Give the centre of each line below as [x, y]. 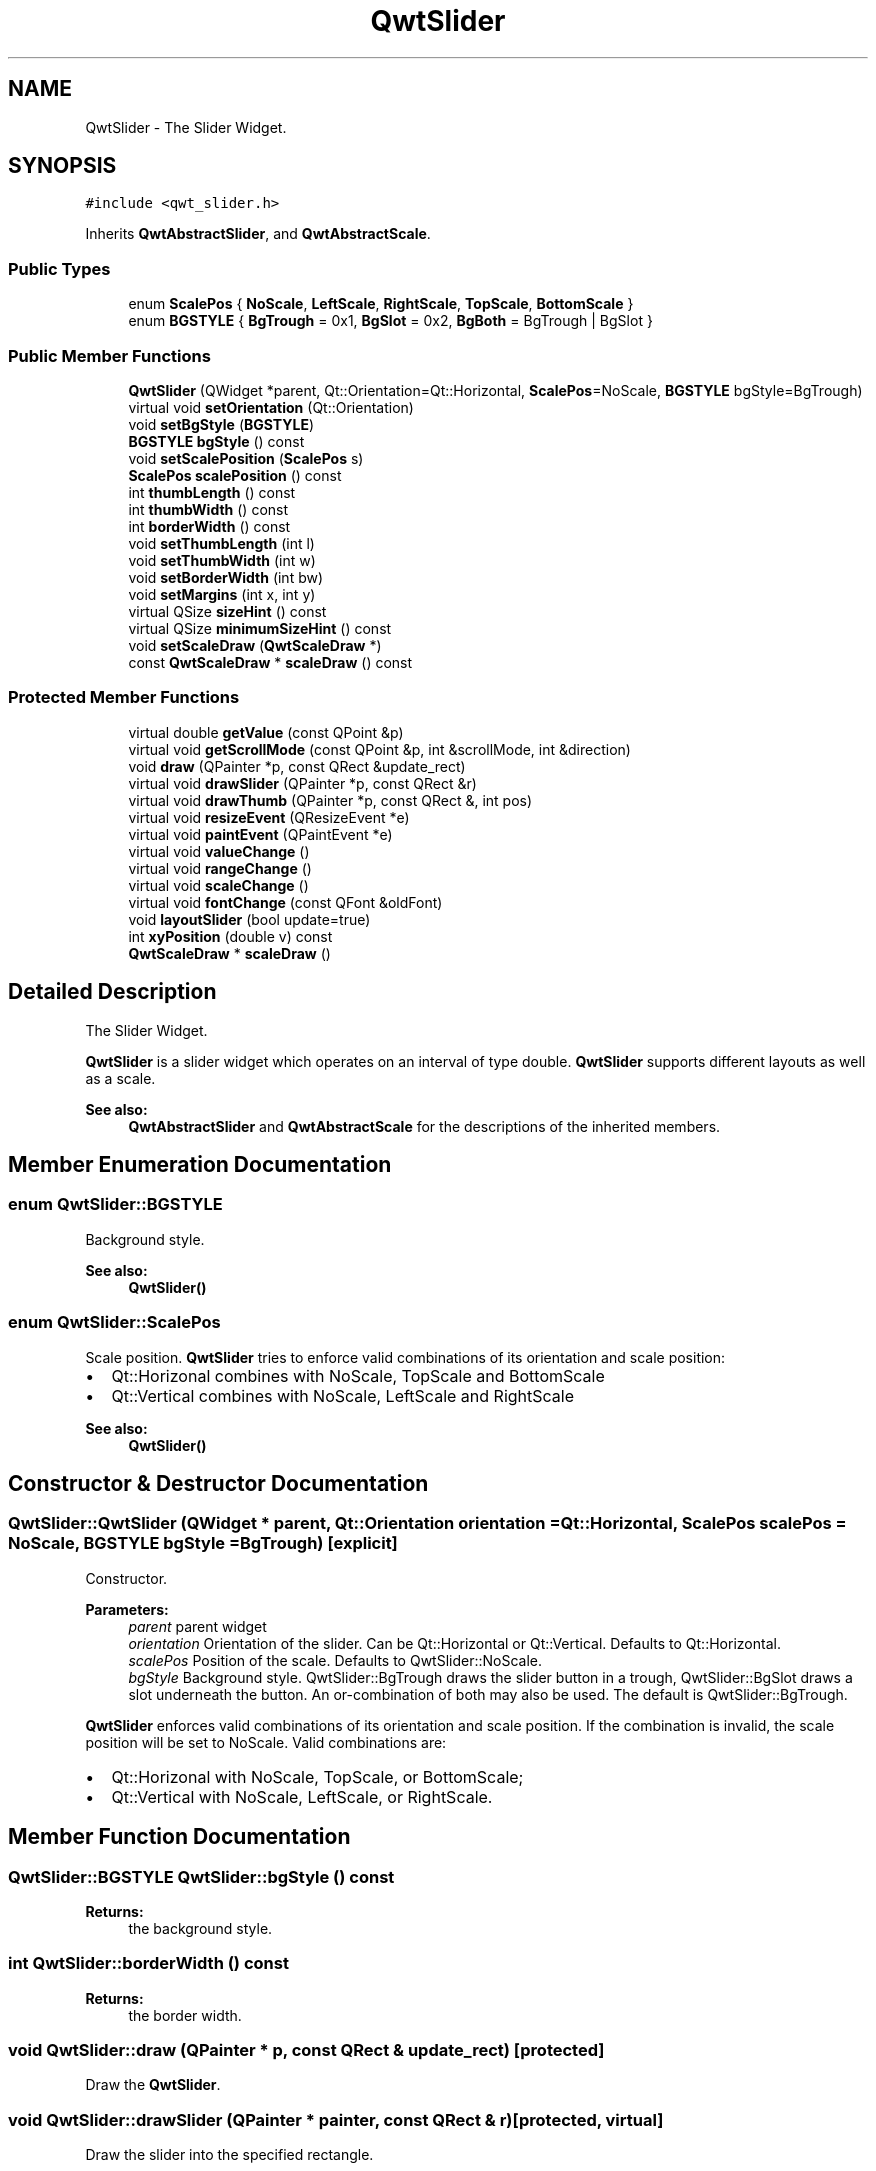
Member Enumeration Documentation [200, 1164]
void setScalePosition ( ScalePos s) [246, 458]
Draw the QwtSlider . [153, 2085]
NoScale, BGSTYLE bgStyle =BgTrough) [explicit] [203, 1543]
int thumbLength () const [212, 492]
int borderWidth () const [209, 526]
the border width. [185, 2015]
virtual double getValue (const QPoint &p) [266, 732]
